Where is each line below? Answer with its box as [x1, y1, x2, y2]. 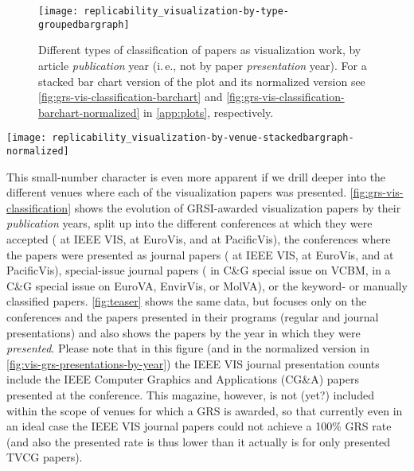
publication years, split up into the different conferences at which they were [6, 215, 373, 232]
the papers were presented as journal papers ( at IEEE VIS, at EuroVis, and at [6, 246, 394, 263]
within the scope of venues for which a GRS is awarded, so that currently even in [6, 402, 403, 418]
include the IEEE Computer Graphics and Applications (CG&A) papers [6, 371, 359, 387]
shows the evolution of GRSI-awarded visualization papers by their [74, 199, 401, 216]
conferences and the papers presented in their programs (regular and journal [6, 308, 379, 325]
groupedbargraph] [38, 18, 130, 30]
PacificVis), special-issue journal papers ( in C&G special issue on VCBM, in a [6, 262, 391, 278]
